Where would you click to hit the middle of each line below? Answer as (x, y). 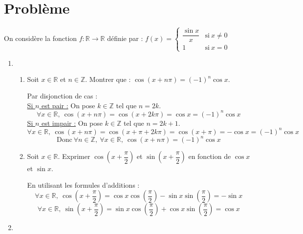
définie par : (125, 38)
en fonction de (210, 156)
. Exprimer (74, 156)
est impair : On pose (72, 123)
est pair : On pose (68, 105)
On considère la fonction (41, 38)
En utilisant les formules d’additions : (83, 185)
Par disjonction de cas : (62, 95)
